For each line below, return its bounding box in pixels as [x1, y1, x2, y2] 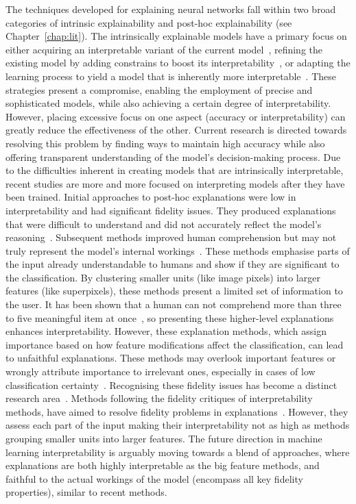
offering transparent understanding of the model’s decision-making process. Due [5, 149, 341, 164]
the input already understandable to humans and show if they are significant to [5, 257, 340, 271]
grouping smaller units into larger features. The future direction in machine [5, 431, 322, 445]
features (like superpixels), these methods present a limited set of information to [5, 283, 343, 298]
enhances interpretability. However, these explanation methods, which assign [5, 324, 327, 338]
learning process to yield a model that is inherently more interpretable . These [5, 68, 336, 83]
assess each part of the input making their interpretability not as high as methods [5, 418, 350, 432]
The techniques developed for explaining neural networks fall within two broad [5, 2, 336, 16]
